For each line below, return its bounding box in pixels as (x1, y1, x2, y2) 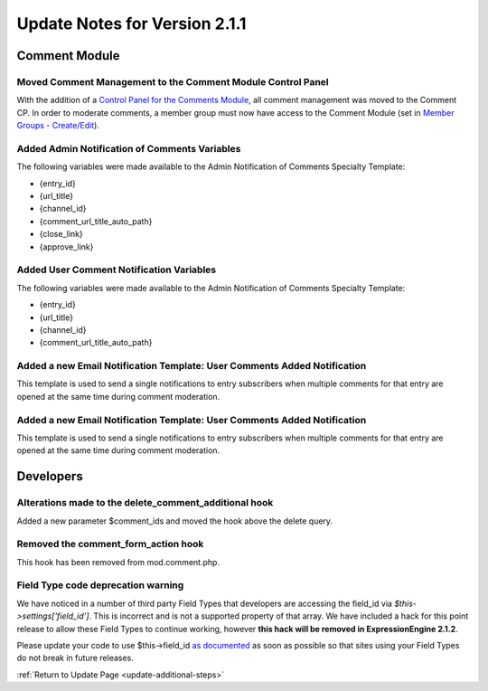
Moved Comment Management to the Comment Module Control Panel (16, 75, 329, 88)
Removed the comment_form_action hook (16, 538, 204, 551)
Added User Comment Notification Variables (16, 263, 217, 276)
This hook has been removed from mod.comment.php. (16, 556, 221, 567)
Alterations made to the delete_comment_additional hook (16, 497, 274, 509)
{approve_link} (39, 241, 94, 252)
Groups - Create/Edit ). (16, 120, 99, 131)
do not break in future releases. (16, 652, 135, 664)
